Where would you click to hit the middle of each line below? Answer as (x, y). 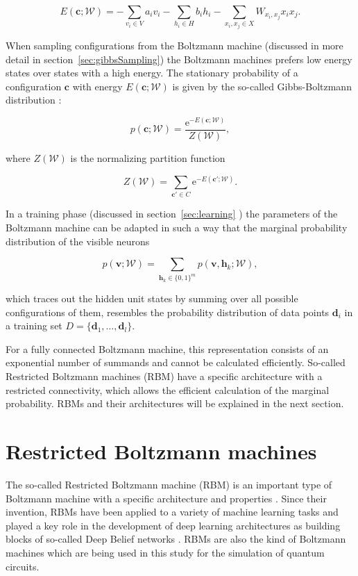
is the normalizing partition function (148, 158)
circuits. (23, 566)
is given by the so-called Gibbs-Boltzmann (262, 86)
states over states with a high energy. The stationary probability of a (152, 73)
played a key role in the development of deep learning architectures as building (173, 525)
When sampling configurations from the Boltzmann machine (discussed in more (174, 45)
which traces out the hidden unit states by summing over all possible (152, 298)
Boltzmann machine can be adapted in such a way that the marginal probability (177, 228)
